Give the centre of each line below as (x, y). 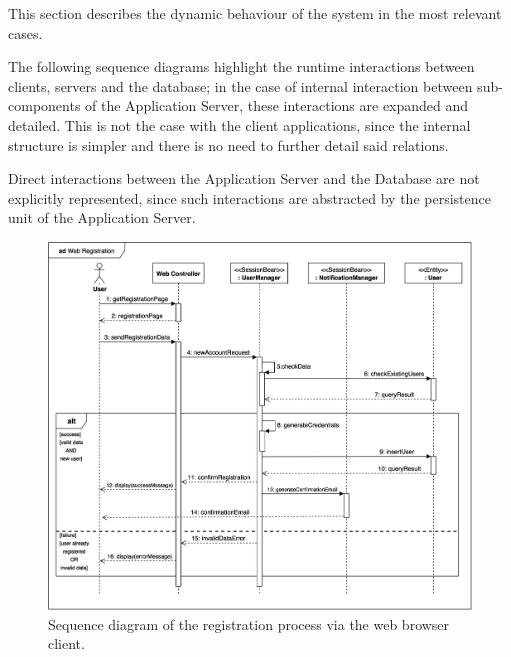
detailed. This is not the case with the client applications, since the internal (239, 124)
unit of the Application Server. (102, 217)
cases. (25, 32)
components (44, 105)
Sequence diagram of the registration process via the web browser (249, 623)
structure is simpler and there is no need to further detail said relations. (228, 144)
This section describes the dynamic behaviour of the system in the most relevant (255, 13)
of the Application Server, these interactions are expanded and (277, 105)
